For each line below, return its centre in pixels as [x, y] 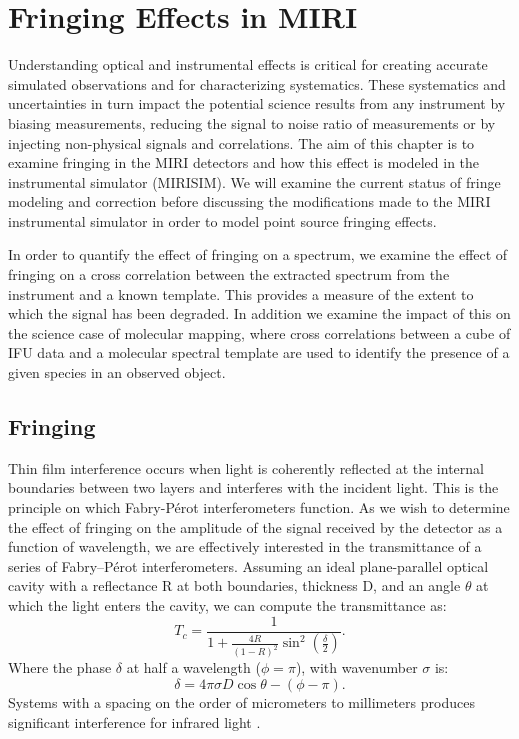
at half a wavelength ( [193, 667]
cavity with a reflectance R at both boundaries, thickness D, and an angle [234, 585]
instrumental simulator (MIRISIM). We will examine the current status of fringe [254, 181]
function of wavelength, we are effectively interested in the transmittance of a [245, 546]
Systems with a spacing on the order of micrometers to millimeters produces [241, 701]
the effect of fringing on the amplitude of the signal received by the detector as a [255, 526]
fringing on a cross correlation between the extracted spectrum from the [229, 274]
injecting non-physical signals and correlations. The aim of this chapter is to [241, 142]
